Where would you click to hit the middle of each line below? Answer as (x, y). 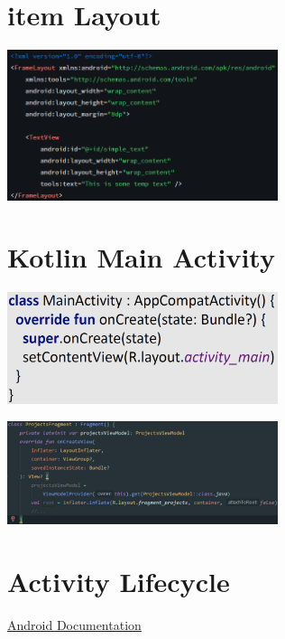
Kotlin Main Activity (141, 257)
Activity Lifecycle (119, 581)
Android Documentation (74, 624)
